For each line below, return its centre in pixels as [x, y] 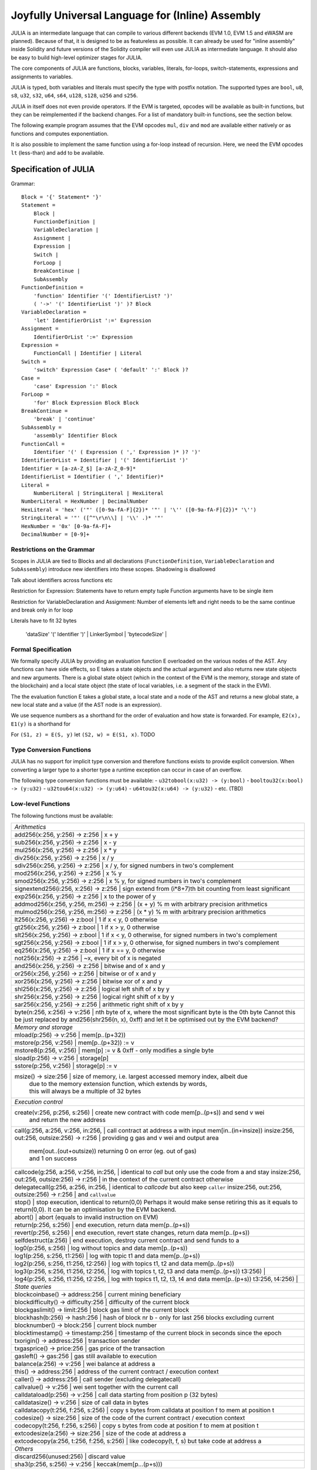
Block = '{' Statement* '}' [62, 197]
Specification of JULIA [53, 170]
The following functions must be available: [62, 816]
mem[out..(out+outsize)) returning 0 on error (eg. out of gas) [113, 1151]
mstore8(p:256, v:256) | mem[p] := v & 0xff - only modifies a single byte [114, 1050]
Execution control [38, 1101]
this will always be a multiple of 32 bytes [85, 1091]
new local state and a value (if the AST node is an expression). [86, 704]
